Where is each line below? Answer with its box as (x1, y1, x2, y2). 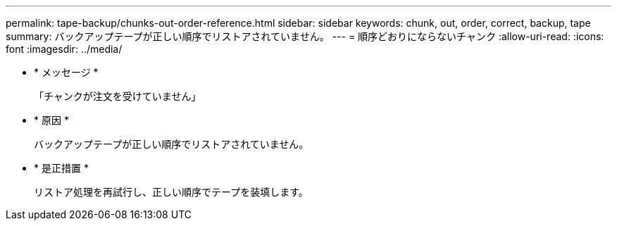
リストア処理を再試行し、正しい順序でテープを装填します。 (34, 186, 308, 198)
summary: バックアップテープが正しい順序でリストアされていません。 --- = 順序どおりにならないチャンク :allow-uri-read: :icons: (6, 30, 604, 42)
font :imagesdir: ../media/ (6, 43, 123, 55)
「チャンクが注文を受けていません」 (34, 90, 201, 102)
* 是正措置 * (34, 162, 89, 174)
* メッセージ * (34, 66, 99, 78)
